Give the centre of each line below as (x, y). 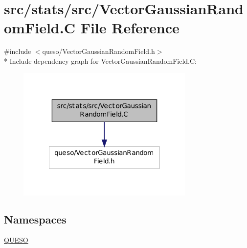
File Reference (130, 28)
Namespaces (35, 219)
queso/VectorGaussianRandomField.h (99, 51)
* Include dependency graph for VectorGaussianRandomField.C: (100, 61)
